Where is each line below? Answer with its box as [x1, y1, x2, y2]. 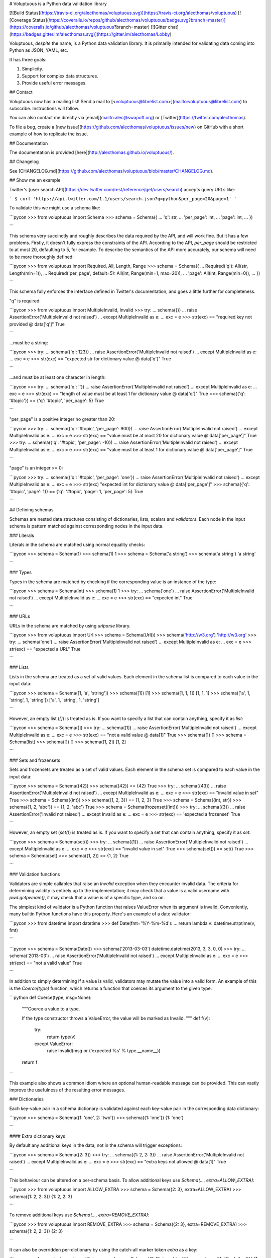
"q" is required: [9, 297, 41, 304]
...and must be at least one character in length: [9, 374, 106, 380]
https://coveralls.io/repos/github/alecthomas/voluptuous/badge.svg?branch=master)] [48, 17, 226, 23]
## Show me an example [9, 177, 61, 183]
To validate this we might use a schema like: [9, 205, 100, 211]
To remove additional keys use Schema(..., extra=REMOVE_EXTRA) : [9, 1212, 150, 1218]
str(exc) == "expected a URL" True [9, 646, 81, 652]
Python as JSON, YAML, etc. [9, 47, 69, 53]
